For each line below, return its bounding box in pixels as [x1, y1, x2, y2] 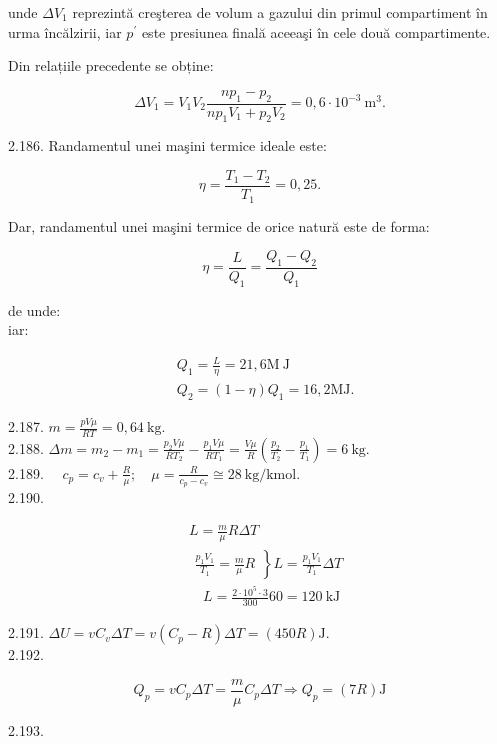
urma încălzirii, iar [8, 21, 122, 42]
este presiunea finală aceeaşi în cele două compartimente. [141, 21, 491, 42]
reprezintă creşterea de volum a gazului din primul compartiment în [72, 2, 488, 22]
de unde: [8, 299, 61, 320]
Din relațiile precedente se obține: [8, 55, 214, 76]
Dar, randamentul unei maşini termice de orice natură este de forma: [8, 215, 430, 236]
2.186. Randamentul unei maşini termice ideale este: [8, 135, 327, 156]
